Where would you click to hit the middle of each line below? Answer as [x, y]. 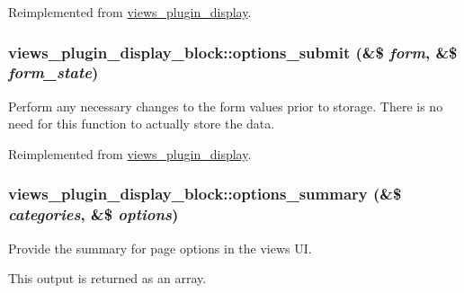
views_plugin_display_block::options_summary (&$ [205, 194]
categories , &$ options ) [94, 214]
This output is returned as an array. [107, 278]
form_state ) [54, 72]
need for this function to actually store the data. [142, 124]
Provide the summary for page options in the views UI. [160, 248]
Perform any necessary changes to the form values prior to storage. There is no [226, 106]
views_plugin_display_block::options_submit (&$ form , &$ [233, 52]
